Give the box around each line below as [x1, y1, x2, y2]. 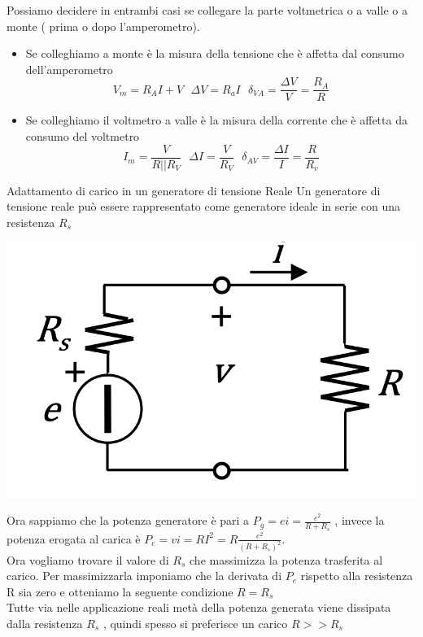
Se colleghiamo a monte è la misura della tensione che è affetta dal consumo [25, 45, 404, 62]
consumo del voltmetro [25, 128, 140, 145]
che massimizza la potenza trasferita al [190, 551, 383, 568]
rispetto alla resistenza [300, 567, 413, 584]
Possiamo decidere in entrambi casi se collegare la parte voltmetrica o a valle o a [7, 2, 408, 18]
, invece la [334, 512, 385, 529]
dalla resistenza [7, 614, 83, 631]
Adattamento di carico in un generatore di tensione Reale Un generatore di [7, 181, 381, 199]
